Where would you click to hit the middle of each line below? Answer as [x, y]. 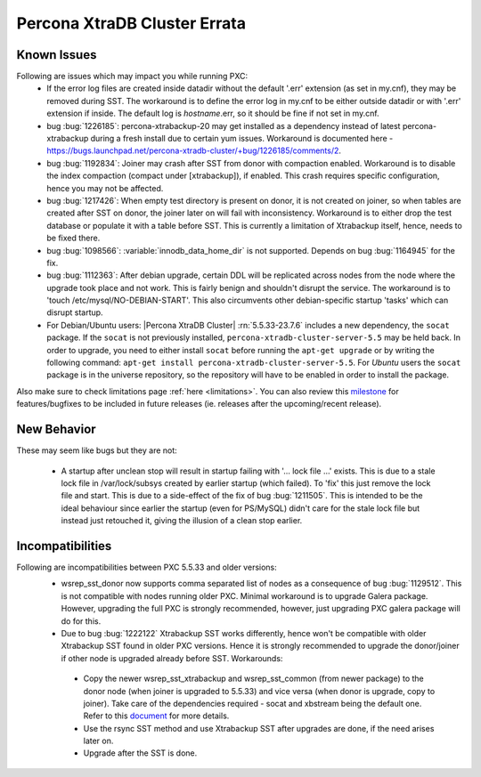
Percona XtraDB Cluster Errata [131, 23]
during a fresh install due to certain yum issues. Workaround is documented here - [242, 139]
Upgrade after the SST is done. [140, 753]
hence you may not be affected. [105, 188]
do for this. [81, 621]
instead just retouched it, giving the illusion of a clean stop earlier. [182, 521]
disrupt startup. [75, 312]
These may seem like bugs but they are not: [97, 450]
